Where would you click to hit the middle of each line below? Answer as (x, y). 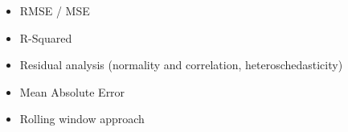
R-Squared (46, 37)
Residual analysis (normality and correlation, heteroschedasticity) (181, 65)
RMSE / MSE (55, 10)
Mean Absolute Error (72, 91)
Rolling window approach (82, 119)
